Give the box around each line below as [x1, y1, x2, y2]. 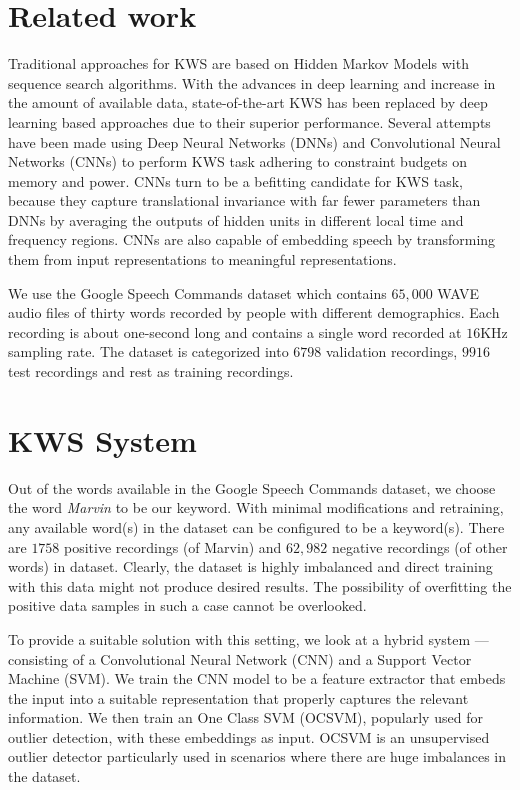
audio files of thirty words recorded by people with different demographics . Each [8, 302, 500, 323]
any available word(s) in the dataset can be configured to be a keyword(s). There [8, 516, 505, 537]
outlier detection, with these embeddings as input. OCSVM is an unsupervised [8, 726, 490, 747]
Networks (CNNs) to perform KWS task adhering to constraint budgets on [8, 151, 468, 172]
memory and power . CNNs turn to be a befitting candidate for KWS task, [8, 170, 463, 191]
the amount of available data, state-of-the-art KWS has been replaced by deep [8, 92, 488, 113]
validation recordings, [326, 341, 458, 362]
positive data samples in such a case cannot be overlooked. [8, 595, 367, 616]
